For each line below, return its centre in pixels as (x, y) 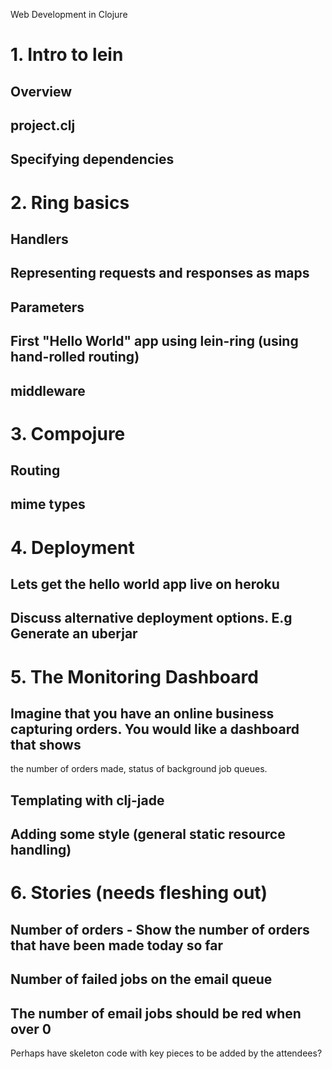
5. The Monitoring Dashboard (134, 676)
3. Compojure (68, 433)
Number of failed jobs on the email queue (141, 979)
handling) (41, 850)
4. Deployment (72, 547)
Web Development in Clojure (69, 14)
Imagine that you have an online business (142, 714)
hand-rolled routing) (75, 357)
